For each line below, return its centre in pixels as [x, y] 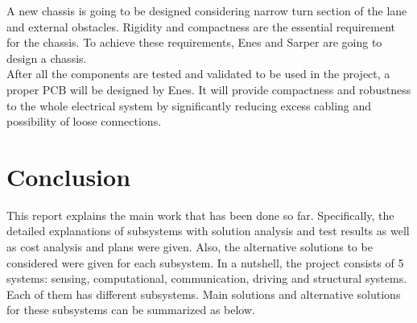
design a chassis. [47, 58]
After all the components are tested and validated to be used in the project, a [198, 74]
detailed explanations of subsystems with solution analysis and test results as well [208, 231]
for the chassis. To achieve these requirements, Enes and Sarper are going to [194, 42]
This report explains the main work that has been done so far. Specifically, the [200, 215]
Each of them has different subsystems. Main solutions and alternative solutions [204, 294]
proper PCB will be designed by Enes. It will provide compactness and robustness [209, 89]
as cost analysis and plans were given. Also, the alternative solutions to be [190, 247]
